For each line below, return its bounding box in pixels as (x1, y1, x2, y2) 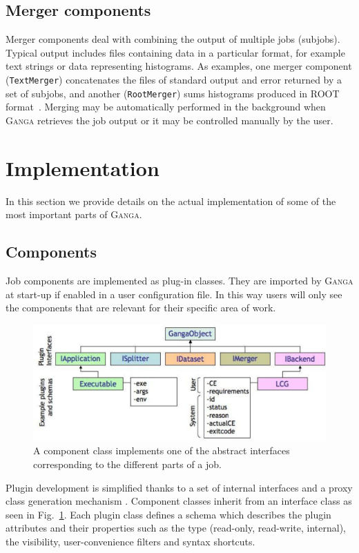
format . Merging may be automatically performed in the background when (6, 99, 326, 114)
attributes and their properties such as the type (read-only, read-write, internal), (6, 521, 346, 535)
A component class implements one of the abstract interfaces (33, 443, 290, 458)
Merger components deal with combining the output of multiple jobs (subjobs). (6, 32, 340, 46)
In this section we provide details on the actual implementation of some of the (6, 193, 336, 208)
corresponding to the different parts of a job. (33, 457, 222, 472)
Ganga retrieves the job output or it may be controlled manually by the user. (6, 113, 333, 127)
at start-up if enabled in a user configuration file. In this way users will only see (6, 287, 342, 301)
